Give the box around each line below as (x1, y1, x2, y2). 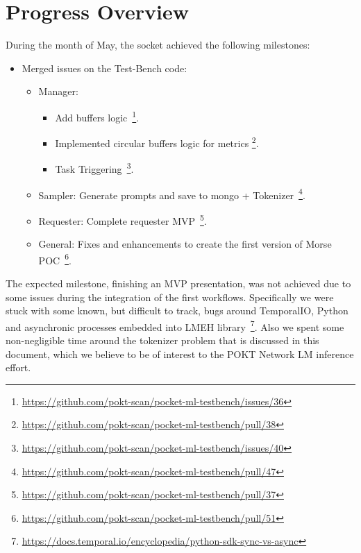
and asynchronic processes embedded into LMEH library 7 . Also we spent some (6, 317, 344, 334)
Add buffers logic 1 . (55, 108, 140, 124)
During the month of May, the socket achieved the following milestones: (6, 37, 310, 52)
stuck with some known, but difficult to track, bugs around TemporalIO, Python (6, 303, 349, 318)
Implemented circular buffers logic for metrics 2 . (55, 134, 259, 150)
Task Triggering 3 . (55, 160, 134, 176)
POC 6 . (38, 250, 72, 267)
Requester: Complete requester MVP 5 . (38, 211, 207, 228)
